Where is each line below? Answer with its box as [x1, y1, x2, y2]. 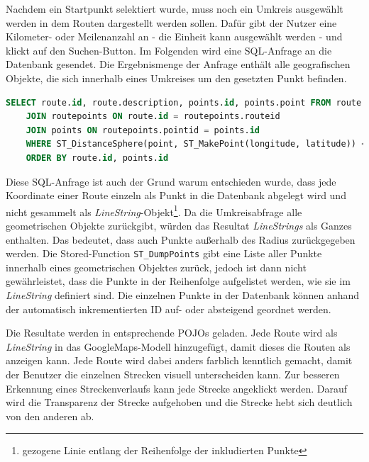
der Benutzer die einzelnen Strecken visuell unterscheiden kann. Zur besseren [6, 366, 340, 381]
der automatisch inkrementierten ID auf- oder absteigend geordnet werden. [6, 301, 331, 316]
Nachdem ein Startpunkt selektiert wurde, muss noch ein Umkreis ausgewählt [6, 1, 343, 16]
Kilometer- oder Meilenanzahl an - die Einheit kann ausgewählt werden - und [6, 29, 343, 44]
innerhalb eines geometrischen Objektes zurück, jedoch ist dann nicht [6, 259, 307, 274]
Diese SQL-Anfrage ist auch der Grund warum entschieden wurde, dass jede [6, 174, 336, 188]
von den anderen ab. [6, 408, 94, 423]
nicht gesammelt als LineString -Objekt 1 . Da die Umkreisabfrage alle [6, 202, 302, 219]
